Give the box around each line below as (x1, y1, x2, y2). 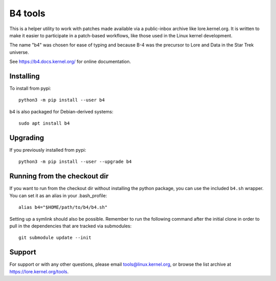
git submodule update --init (18, 235, 91, 241)
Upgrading (9, 133, 44, 142)
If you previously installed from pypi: (9, 147, 86, 153)
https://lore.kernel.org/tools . (9, 268, 69, 274)
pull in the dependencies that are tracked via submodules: (9, 223, 132, 229)
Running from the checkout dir (9, 172, 109, 181)
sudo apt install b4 (18, 121, 70, 126)
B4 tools (9, 8, 45, 19)
